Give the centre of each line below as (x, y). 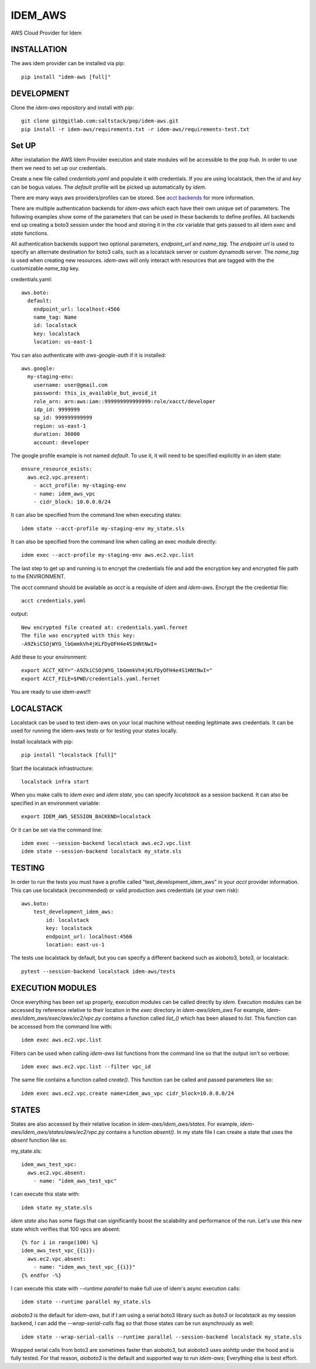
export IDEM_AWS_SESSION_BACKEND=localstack (86, 817)
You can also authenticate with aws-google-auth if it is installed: (88, 355)
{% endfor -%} (41, 1275)
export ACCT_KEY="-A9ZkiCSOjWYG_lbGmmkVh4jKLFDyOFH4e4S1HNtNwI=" (117, 670)
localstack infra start (55, 781)
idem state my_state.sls (57, 1208)
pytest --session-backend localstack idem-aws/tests (98, 971)
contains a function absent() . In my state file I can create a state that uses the (199, 1132)
